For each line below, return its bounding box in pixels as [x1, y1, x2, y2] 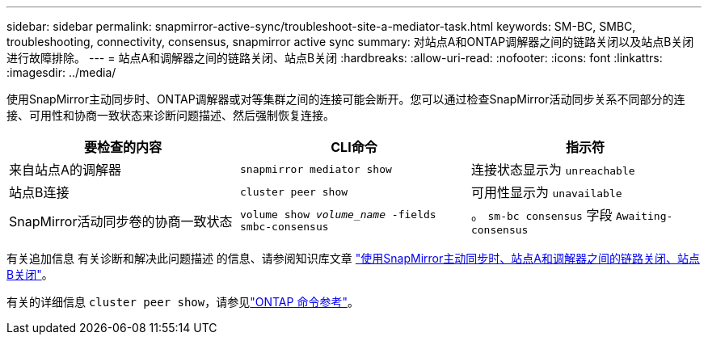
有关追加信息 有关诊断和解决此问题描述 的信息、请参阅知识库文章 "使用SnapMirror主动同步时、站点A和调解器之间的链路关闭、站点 [6, 251, 700, 265]
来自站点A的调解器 [9, 162, 122, 178]
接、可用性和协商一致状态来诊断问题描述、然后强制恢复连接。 [6, 108, 335, 122]
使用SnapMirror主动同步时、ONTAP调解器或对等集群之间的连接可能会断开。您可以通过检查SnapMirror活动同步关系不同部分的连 [6, 92, 685, 106]
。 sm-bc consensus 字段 [470, 207, 613, 223]
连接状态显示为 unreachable [470, 162, 635, 178]
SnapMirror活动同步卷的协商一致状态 [9, 213, 233, 229]
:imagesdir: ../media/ [6, 65, 116, 79]
